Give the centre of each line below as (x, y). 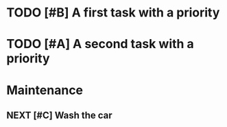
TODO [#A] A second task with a (100, 44)
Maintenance (45, 90)
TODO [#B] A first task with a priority (113, 13)
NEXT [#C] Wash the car (59, 115)
